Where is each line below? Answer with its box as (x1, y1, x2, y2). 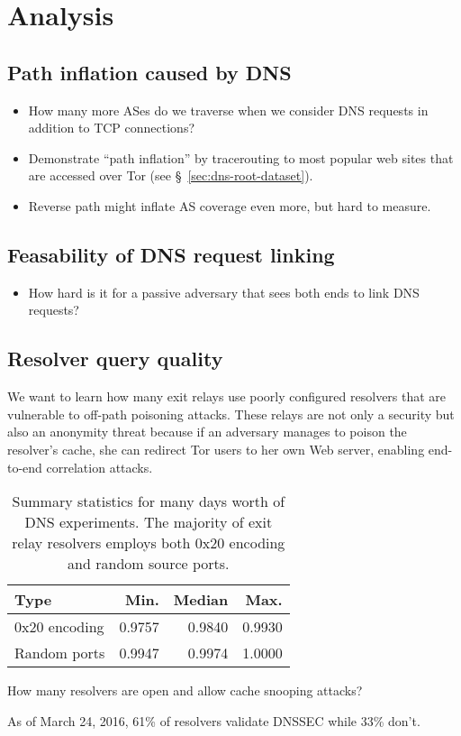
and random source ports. (68, 553, 230, 575)
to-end (7, 457, 42, 476)
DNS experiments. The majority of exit (24, 511, 273, 533)
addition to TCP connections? (28, 118, 195, 137)
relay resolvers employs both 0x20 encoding (12, 532, 285, 554)
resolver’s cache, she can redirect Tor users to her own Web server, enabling (7, 439, 425, 458)
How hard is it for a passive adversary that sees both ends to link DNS (28, 282, 420, 301)
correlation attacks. (46, 457, 153, 476)
